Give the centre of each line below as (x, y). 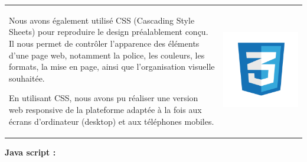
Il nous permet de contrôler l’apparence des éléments (104, 43)
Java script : (30, 152)
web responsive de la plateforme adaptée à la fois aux (105, 109)
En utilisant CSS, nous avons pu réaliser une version (104, 98)
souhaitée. (27, 78)
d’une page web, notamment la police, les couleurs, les (107, 55)
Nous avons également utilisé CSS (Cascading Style (102, 20)
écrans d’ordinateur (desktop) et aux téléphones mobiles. (112, 121)
